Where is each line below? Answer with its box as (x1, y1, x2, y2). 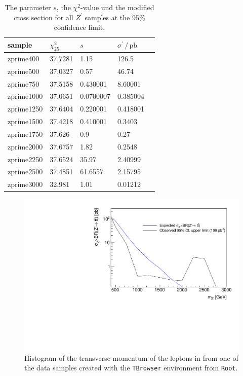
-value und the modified (80, 2, 154, 12)
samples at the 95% (85, 12, 145, 22)
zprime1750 (8, 128, 43, 139)
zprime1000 (8, 91, 43, 101)
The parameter (5, 2, 51, 12)
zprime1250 (8, 103, 43, 114)
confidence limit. (54, 22, 105, 32)
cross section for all (14, 12, 73, 22)
